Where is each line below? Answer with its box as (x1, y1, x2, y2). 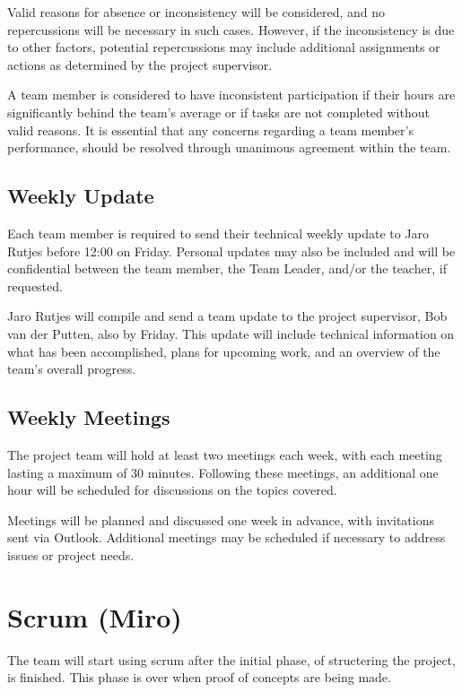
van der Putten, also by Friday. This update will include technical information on (7, 324, 455, 342)
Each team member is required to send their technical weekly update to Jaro (7, 223, 430, 242)
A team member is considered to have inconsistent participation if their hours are (7, 85, 456, 104)
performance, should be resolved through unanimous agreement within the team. (7, 138, 451, 157)
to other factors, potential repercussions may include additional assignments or (7, 38, 440, 56)
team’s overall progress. (7, 359, 136, 378)
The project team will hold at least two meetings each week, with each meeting (7, 445, 442, 463)
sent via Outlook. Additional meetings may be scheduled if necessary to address (7, 528, 446, 547)
